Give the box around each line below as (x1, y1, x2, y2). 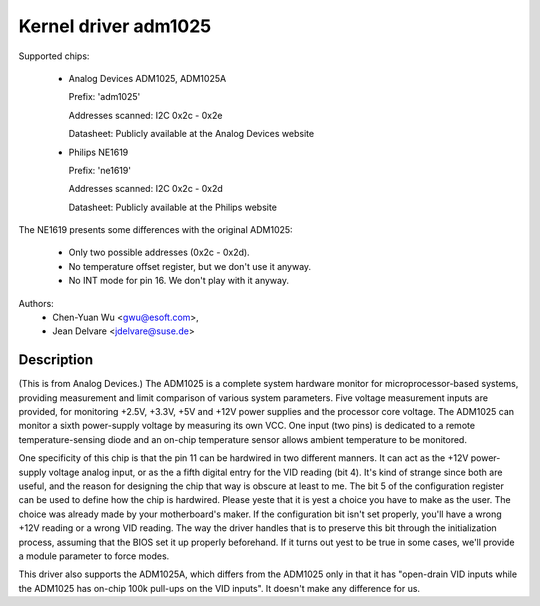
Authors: (18, 297, 54, 309)
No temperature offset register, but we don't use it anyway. (68, 260, 312, 272)
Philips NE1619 (68, 146, 129, 158)
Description (18, 351, 94, 369)
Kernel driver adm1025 (18, 15, 212, 37)
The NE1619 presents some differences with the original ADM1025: (18, 224, 294, 236)
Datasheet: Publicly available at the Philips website (68, 201, 277, 213)
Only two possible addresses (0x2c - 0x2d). (68, 246, 250, 259)
